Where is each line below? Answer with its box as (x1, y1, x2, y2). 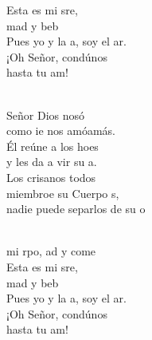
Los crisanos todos (6, 168, 96, 185)
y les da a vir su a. (6, 153, 97, 170)
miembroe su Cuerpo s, (6, 184, 119, 201)
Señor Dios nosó (6, 106, 84, 123)
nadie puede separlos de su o (6, 200, 146, 217)
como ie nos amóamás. (6, 122, 116, 139)
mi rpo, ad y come (6, 243, 96, 259)
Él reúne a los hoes (6, 137, 99, 154)
